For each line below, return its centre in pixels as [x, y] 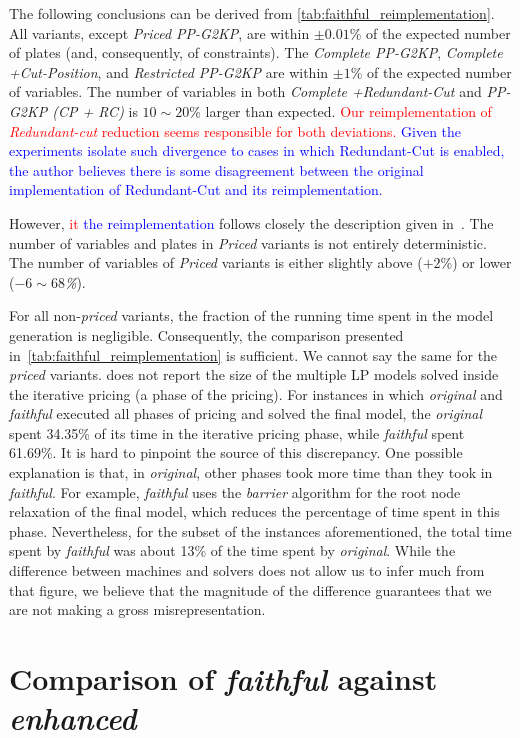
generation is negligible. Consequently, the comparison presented [206, 334]
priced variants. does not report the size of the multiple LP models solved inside [254, 374]
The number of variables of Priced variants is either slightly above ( [216, 262]
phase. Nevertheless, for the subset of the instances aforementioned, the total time [260, 530]
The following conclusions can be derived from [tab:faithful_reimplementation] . [252, 13]
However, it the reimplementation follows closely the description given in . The [251, 222]
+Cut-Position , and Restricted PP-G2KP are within [169, 71]
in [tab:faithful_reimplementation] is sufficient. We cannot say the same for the [253, 354]
